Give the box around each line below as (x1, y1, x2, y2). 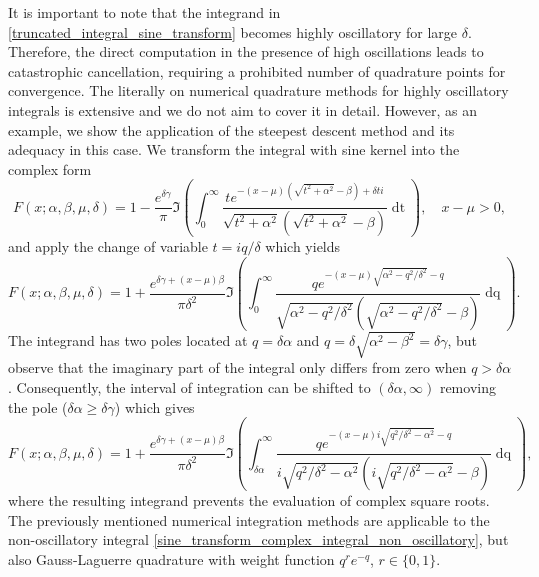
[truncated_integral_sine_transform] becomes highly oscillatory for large (8, 21, 458, 42)
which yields (265, 236, 341, 257)
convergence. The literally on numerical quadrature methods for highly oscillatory (8, 80, 509, 101)
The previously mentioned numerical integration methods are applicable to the (8, 509, 490, 530)
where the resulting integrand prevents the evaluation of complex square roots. (8, 490, 490, 511)
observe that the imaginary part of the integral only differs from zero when (8, 357, 467, 378)
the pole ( (8, 396, 68, 417)
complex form (8, 158, 92, 179)
